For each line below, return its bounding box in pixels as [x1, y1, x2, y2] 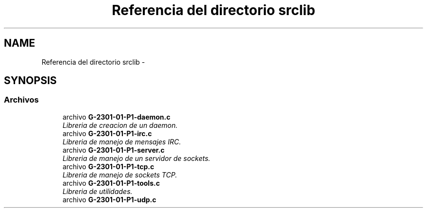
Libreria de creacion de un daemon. [62, 121, 178, 129]
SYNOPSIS [4, 74, 57, 87]
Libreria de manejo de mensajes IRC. [62, 137, 181, 146]
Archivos [4, 95, 39, 105]
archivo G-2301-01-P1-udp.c [62, 195, 156, 204]
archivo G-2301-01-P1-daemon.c [62, 112, 171, 121]
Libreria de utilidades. [62, 187, 133, 195]
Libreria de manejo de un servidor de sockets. [62, 154, 211, 162]
